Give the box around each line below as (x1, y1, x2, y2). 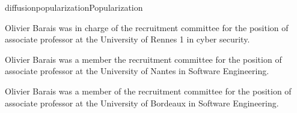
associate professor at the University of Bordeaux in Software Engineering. (5, 96, 279, 109)
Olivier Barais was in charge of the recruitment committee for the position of (5, 21, 289, 33)
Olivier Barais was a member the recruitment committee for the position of (5, 53, 282, 65)
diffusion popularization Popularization (5, 1, 143, 13)
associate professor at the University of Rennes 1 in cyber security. (5, 33, 250, 45)
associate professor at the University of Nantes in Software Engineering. (5, 65, 269, 77)
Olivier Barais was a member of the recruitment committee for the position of (5, 84, 292, 97)
